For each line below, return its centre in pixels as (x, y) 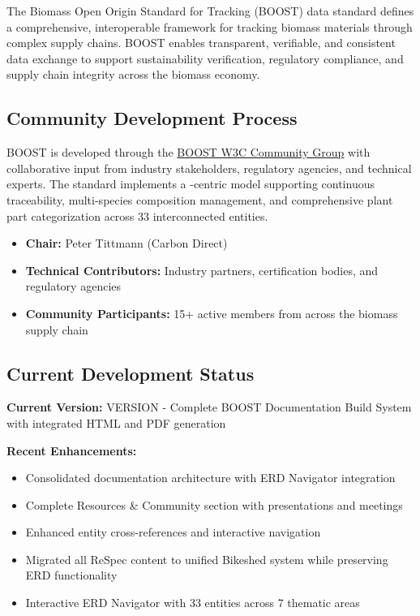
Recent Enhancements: (72, 450)
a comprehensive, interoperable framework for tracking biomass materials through (210, 26)
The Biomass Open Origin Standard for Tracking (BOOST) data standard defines (210, 11)
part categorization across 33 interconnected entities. (137, 215)
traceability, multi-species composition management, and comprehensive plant (200, 199)
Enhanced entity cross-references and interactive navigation (173, 532)
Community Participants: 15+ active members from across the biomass (212, 313)
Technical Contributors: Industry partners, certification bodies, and (202, 270)
